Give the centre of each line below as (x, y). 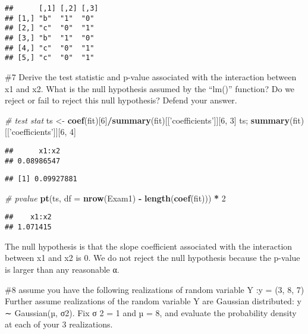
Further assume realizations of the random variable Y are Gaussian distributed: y (153, 301)
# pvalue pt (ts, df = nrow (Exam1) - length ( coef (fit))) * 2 (115, 198)
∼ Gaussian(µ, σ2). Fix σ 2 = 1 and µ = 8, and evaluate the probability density (151, 312)
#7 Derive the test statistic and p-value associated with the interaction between (151, 76)
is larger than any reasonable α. (62, 269)
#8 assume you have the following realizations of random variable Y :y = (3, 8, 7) (155, 289)
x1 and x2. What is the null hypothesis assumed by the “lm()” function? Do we (150, 88)
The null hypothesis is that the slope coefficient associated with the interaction (149, 246)
